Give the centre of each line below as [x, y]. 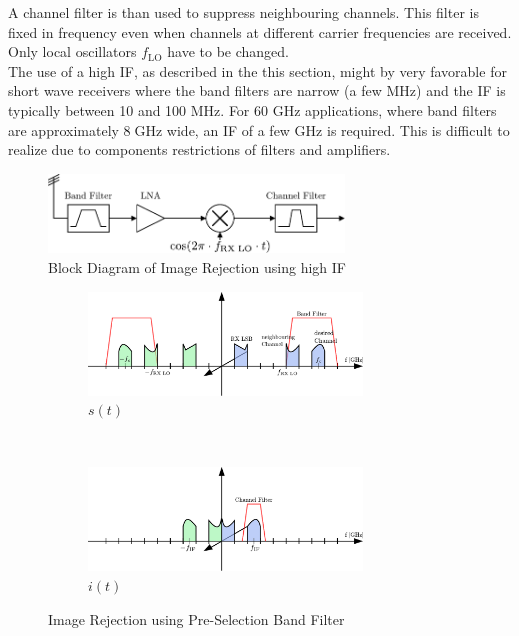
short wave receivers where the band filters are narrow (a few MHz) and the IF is [257, 90]
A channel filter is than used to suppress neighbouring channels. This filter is [243, 12]
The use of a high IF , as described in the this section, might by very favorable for [257, 70]
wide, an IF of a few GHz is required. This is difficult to [338, 129]
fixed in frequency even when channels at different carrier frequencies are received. [260, 31]
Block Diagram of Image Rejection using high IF [197, 267]
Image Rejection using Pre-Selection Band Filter [196, 618]
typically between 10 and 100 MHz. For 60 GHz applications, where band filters [252, 109]
